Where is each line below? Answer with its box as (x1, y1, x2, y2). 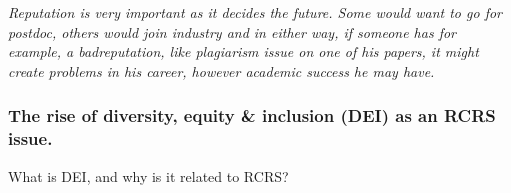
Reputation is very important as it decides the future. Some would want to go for (8, 2, 502, 22)
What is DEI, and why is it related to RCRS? (8, 165, 289, 186)
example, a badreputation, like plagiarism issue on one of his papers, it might (8, 41, 479, 62)
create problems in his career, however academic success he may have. (8, 60, 435, 81)
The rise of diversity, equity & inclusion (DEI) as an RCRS (8, 103, 496, 128)
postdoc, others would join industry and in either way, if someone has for (8, 21, 457, 42)
